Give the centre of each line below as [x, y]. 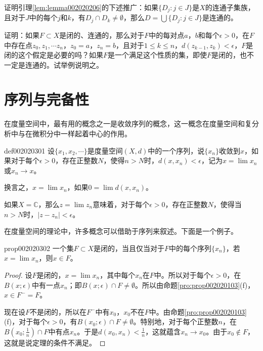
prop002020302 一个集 [39, 248]
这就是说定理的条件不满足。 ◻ [55, 342]
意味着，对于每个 [121, 204]
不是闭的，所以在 [58, 311]
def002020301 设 [29, 150]
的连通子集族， [230, 7]
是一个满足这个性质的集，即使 [158, 55]
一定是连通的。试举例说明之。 [54, 64]
